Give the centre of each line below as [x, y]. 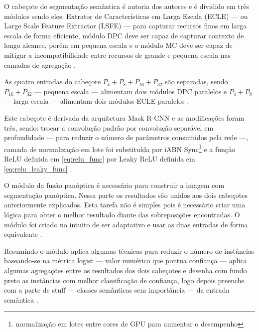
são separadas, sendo [196, 82]
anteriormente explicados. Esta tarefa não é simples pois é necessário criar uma [125, 205]
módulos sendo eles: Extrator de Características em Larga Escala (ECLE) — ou [126, 16]
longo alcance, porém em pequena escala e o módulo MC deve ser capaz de [118, 45]
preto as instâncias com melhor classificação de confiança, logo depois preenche [124, 280]
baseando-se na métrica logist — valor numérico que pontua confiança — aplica [126, 260]
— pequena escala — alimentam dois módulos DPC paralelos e [130, 91]
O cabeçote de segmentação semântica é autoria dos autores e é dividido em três [127, 6]
